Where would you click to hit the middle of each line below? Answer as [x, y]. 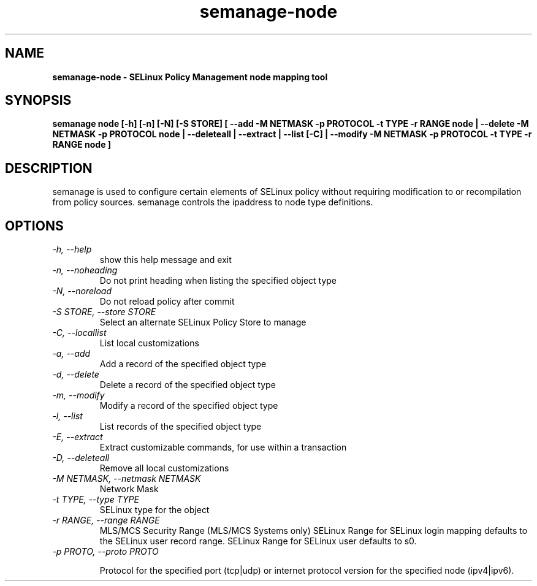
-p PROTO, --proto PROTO [105, 552]
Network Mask [129, 489]
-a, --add [71, 354]
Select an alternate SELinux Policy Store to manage [203, 322]
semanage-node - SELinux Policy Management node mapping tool [190, 77]
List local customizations [149, 343]
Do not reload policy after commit [167, 302]
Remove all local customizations [164, 468]
